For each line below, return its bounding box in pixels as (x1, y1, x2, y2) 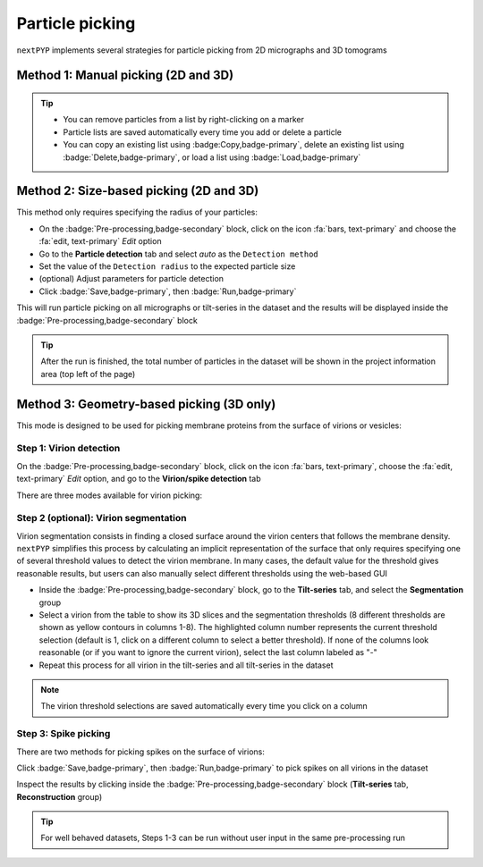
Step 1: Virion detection (16, 442, 121, 455)
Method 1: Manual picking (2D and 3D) (16, 68, 234, 83)
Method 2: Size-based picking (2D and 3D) (16, 183, 259, 198)
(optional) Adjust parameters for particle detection (38, 274, 224, 284)
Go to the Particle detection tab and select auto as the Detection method (38, 248, 319, 259)
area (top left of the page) (40, 368, 136, 379)
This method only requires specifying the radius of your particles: (16, 206, 258, 218)
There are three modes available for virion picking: (16, 490, 203, 501)
